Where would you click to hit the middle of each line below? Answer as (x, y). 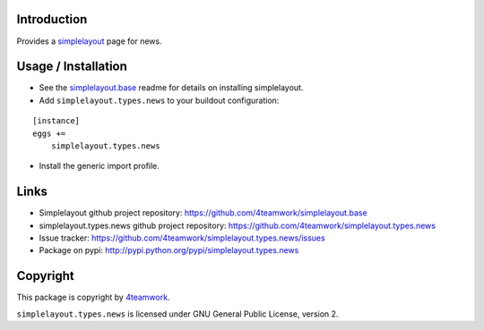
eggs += (49, 133)
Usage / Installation (72, 67)
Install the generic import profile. (99, 166)
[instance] (56, 121)
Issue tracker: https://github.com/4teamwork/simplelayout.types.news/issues (182, 238)
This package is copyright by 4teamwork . (93, 297)
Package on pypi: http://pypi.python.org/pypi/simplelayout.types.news (169, 250)
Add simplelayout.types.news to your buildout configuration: (159, 100)
